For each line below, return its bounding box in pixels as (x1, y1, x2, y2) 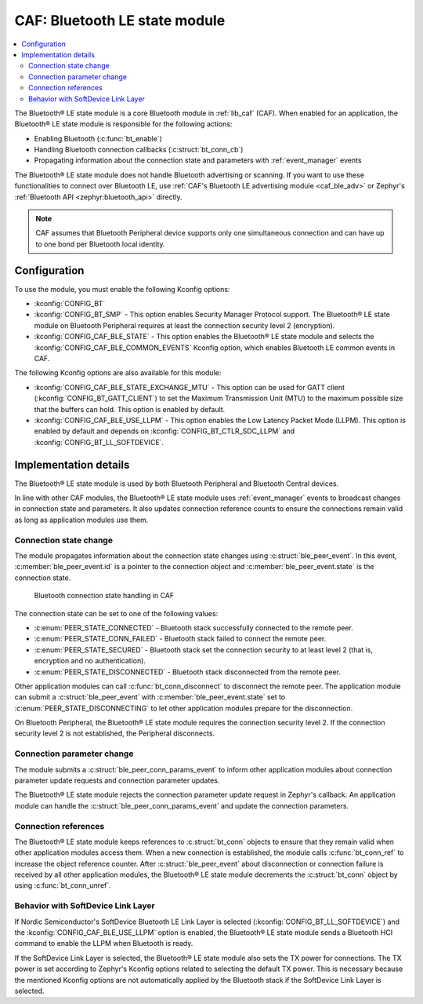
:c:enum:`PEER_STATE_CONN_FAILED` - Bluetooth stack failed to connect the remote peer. (34, 634, 327, 644)
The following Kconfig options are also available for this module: (14, 368, 222, 378)
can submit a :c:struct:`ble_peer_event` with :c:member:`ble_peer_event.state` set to (14, 692, 286, 702)
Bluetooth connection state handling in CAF (34, 591, 175, 601)
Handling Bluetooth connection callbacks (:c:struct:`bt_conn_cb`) (34, 145, 244, 155)
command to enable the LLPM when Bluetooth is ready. (14, 939, 193, 948)
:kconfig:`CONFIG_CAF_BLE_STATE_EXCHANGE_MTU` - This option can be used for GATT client (34, 382, 345, 392)
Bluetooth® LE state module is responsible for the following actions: (14, 119, 233, 129)
